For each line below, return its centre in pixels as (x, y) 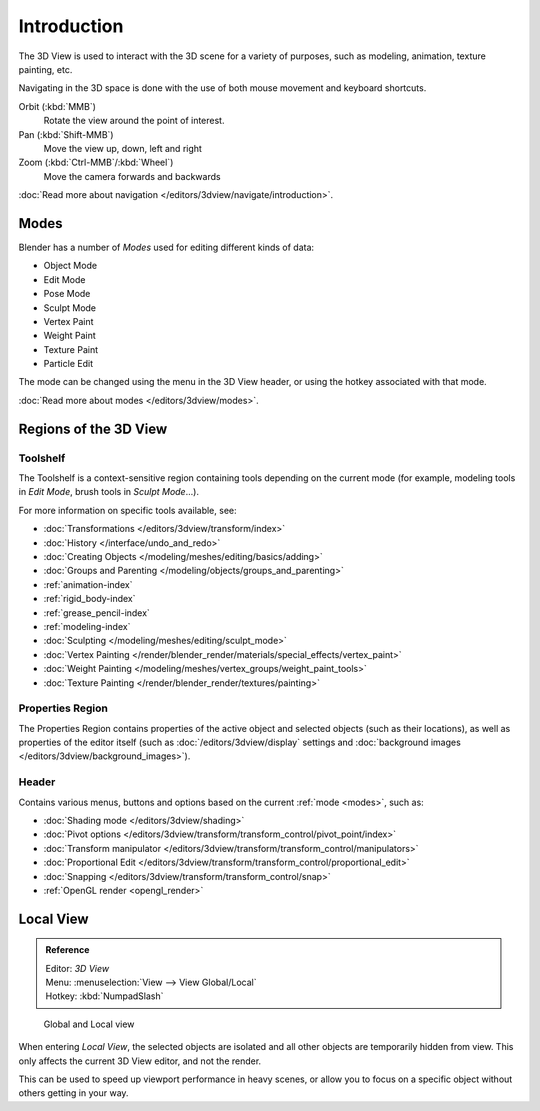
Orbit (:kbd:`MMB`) (57, 106)
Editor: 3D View (77, 968)
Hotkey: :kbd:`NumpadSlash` (104, 996)
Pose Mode (67, 294)
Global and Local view (89, 1024)
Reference (67, 950)
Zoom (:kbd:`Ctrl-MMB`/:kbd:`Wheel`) (96, 162)
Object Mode (70, 266)
